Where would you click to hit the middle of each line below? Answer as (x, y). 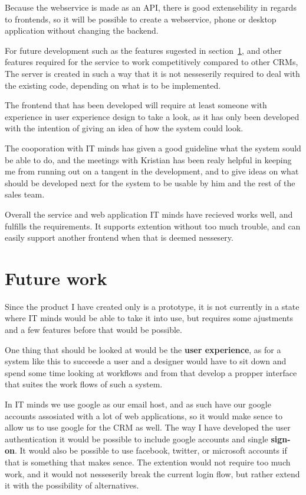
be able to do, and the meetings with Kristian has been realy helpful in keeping (148, 159)
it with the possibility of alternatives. (72, 485)
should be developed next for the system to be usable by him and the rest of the (150, 182)
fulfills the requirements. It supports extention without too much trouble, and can (153, 226)
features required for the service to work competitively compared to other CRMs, (152, 62)
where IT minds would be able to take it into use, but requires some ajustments (149, 318)
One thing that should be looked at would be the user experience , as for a (143, 349)
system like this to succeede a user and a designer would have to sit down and (146, 361)
